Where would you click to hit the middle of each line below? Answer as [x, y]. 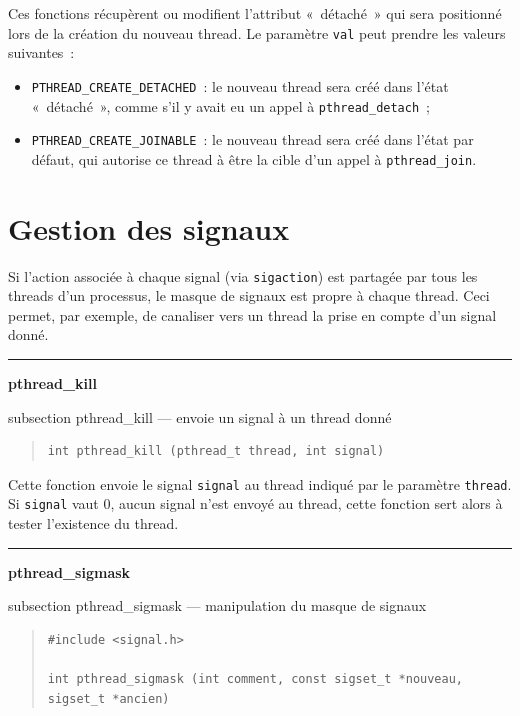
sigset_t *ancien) [108, 698]
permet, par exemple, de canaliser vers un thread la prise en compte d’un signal [252, 314]
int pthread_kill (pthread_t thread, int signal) [216, 451]
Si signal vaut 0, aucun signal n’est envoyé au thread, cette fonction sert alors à [255, 503]
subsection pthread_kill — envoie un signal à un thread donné [200, 416]
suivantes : [41, 52]
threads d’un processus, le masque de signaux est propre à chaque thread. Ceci [249, 295]
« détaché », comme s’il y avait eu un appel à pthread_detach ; [230, 105]
